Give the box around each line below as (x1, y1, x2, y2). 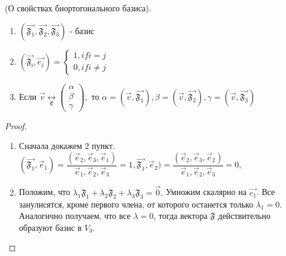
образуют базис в (19, 221, 82, 233)
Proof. (5, 119, 27, 132)
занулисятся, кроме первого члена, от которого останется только (19, 197, 254, 210)
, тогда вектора (153, 209, 208, 222)
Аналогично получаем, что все (19, 209, 131, 222)
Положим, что (19, 185, 70, 198)
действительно (218, 209, 270, 222)
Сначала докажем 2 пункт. (19, 139, 115, 152)
